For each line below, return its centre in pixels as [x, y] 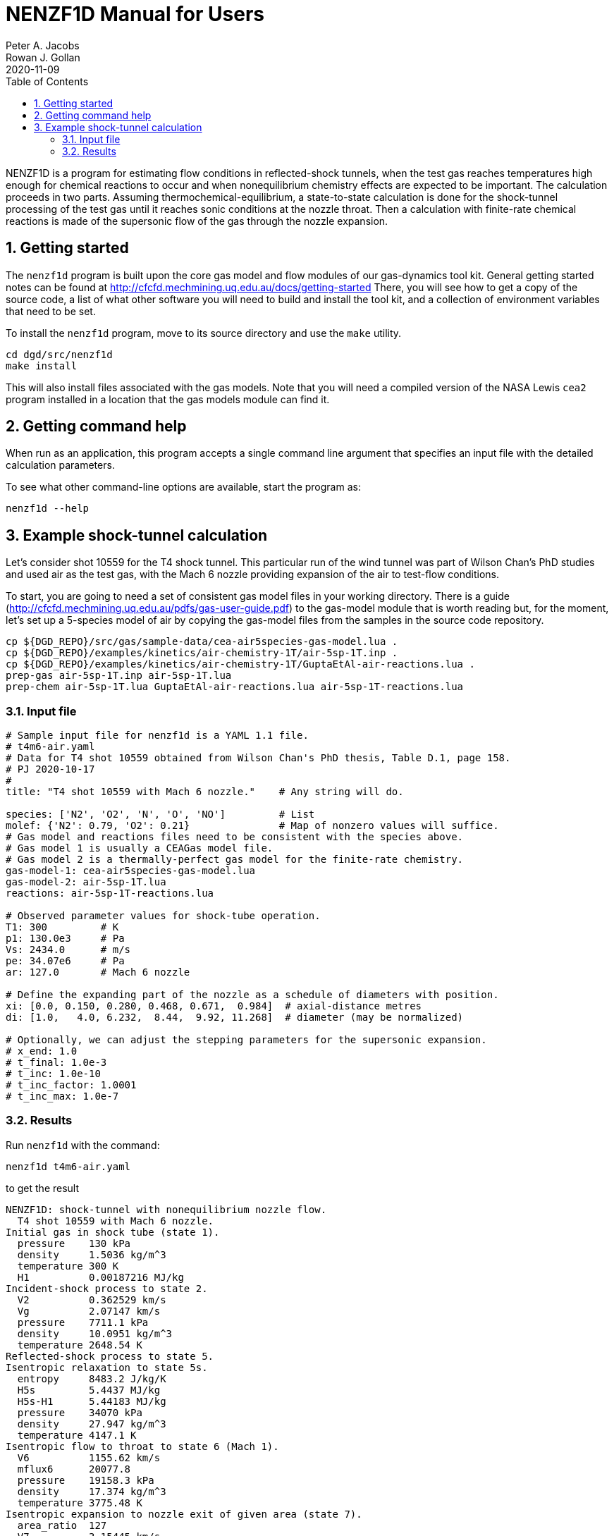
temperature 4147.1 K [77, 1435]
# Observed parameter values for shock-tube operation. [163, 916]
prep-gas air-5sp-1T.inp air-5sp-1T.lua [119, 676]
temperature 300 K [68, 1266]
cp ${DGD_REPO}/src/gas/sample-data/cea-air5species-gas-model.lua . [202, 642]
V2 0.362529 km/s [92, 1300]
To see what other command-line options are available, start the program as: [183, 487]
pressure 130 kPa [74, 1243]
